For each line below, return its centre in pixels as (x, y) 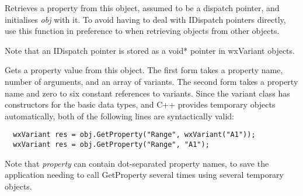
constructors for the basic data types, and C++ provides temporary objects (140, 104)
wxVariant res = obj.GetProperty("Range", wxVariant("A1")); (134, 135)
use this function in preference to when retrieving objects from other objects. (142, 31)
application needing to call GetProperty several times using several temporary (144, 175)
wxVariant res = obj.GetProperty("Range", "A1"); (111, 145)
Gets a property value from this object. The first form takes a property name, (144, 70)
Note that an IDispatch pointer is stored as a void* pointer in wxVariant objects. (150, 50)
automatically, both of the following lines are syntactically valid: (120, 116)
